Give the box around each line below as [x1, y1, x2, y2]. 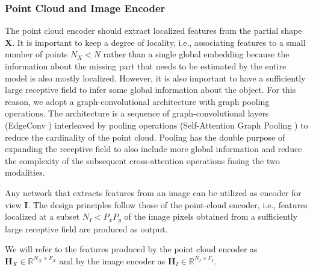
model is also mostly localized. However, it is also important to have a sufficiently [5, 71, 306, 84]
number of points [5, 48, 68, 60]
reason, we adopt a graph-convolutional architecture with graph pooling [5, 95, 270, 107]
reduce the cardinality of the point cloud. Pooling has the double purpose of [5, 130, 285, 143]
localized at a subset [5, 210, 80, 223]
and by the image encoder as [59, 254, 166, 267]
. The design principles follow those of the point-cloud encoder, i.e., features [28, 198, 308, 211]
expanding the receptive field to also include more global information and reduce [5, 142, 302, 155]
